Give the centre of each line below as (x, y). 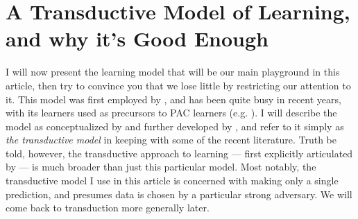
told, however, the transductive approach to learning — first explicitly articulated (179, 153)
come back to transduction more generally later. (108, 208)
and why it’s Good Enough (137, 38)
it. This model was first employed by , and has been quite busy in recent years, (173, 99)
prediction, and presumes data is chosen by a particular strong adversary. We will (179, 194)
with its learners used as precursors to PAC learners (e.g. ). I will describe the (171, 113)
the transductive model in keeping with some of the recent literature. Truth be (171, 140)
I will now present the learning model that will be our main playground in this (173, 72)
